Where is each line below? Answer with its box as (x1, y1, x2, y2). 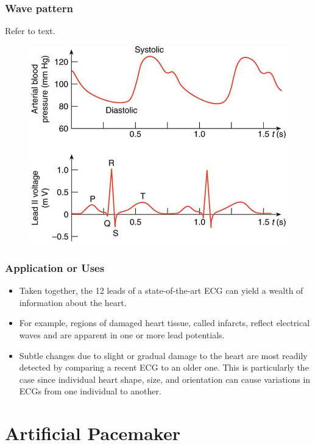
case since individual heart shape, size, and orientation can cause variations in (19, 372, 311, 385)
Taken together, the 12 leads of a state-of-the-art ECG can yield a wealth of (19, 284, 303, 297)
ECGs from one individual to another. (19, 385, 161, 397)
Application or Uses (5, 260, 105, 275)
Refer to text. (5, 24, 55, 37)
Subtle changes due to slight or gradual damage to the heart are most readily (19, 349, 308, 361)
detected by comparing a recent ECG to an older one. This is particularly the (19, 361, 309, 374)
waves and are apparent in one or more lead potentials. (19, 329, 225, 341)
